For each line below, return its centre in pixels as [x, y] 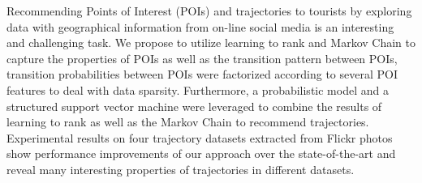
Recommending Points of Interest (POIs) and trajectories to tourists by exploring [209, 11]
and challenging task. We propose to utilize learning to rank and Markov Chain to [211, 43]
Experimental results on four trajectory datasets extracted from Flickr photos [200, 137]
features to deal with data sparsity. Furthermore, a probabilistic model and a [198, 89]
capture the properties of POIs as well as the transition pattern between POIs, [202, 58]
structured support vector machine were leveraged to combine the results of [194, 106]
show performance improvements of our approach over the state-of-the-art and [201, 153]
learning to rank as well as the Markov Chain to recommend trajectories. [188, 122]
